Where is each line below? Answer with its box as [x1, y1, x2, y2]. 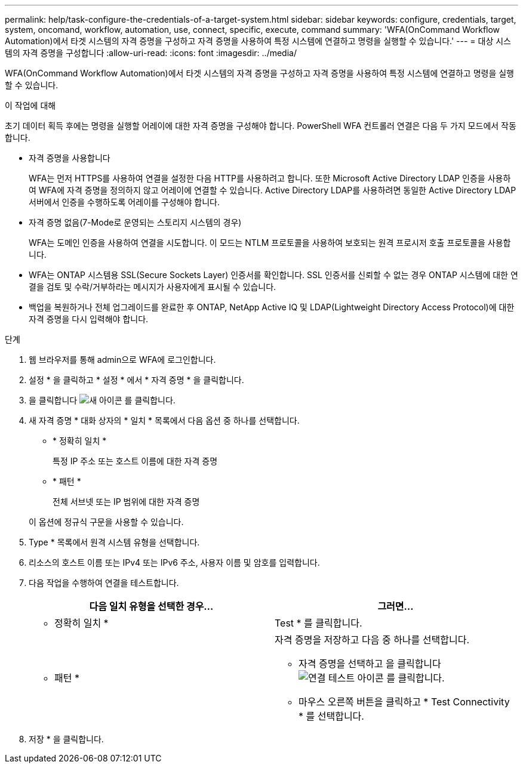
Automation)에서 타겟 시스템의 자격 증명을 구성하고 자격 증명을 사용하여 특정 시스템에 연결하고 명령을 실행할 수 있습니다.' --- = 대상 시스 [5, 36, 511, 46]
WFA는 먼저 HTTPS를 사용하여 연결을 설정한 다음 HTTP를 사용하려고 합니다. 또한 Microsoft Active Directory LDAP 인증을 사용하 [29, 173, 511, 183]
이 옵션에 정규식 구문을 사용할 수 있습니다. [29, 517, 184, 527]
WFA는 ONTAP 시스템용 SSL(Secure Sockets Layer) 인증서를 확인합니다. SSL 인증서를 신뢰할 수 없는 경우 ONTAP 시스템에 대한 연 [29, 270, 518, 280]
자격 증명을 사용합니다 [29, 153, 110, 163]
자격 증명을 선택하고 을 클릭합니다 [299, 658, 441, 670]
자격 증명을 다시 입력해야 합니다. [29, 314, 149, 324]
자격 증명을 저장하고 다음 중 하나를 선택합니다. [275, 634, 470, 646]
